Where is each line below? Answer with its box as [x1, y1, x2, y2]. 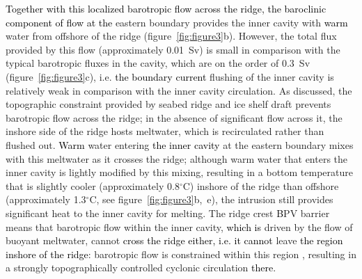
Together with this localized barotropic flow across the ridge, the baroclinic [6, 1, 326, 15]
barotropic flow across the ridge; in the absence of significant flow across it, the [6, 110, 343, 125]
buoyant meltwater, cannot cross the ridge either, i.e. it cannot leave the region [6, 233, 343, 248]
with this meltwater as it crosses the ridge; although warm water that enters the [6, 151, 348, 166]
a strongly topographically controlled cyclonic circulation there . [6, 260, 276, 275]
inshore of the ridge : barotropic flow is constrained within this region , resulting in [6, 246, 356, 261]
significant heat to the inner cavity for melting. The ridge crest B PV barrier [6, 205, 330, 220]
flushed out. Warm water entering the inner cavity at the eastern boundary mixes [6, 137, 354, 152]
